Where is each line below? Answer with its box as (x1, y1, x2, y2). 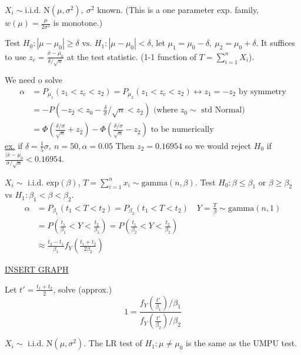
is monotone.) (53, 16, 103, 28)
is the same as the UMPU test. (186, 337, 297, 349)
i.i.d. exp (28, 178, 59, 187)
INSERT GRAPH (5, 263, 69, 276)
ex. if (5, 139, 23, 151)
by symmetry (239, 88, 286, 97)
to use (5, 50, 26, 62)
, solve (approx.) (53, 283, 112, 295)
